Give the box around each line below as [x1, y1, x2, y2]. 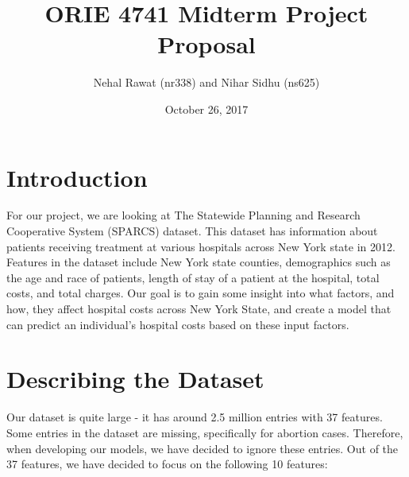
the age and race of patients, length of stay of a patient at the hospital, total [6, 269, 380, 285]
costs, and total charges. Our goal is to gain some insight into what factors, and [6, 285, 395, 301]
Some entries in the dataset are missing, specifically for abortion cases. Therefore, [6, 424, 403, 440]
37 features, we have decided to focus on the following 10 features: [6, 456, 328, 472]
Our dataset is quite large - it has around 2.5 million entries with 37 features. [6, 409, 383, 425]
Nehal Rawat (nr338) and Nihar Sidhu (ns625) [93, 74, 320, 91]
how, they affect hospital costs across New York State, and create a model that [6, 301, 392, 316]
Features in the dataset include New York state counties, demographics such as [6, 254, 391, 270]
